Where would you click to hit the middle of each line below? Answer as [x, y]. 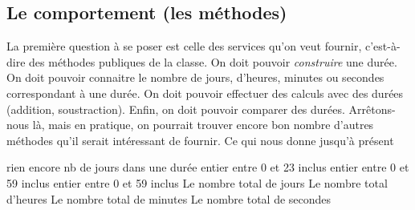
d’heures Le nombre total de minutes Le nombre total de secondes [169, 198]
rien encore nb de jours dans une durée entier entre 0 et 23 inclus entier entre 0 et [208, 167]
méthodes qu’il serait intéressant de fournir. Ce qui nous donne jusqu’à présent [200, 140]
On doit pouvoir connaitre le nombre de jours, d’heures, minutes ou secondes [195, 77]
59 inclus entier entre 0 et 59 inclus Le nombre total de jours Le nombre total [197, 182]
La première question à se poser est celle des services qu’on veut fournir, [184, 46]
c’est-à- [382, 46]
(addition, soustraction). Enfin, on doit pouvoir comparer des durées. [176, 109]
